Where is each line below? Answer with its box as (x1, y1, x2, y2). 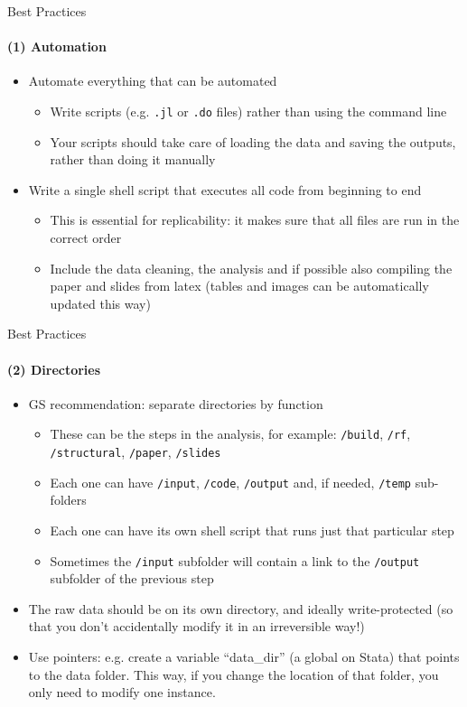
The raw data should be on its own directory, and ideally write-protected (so (28, 599, 453, 618)
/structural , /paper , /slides (50, 442, 221, 461)
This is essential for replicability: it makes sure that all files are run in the (50, 210, 460, 229)
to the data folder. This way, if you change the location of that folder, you (28, 665, 439, 684)
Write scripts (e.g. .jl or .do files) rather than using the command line (50, 101, 447, 120)
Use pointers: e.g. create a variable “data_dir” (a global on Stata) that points (28, 647, 460, 665)
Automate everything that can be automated (28, 71, 277, 90)
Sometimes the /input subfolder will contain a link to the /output (50, 551, 420, 570)
